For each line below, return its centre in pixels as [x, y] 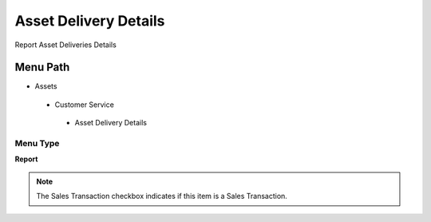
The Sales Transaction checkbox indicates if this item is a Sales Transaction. [162, 196]
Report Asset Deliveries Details [66, 45]
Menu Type [37, 143]
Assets [46, 86]
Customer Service [85, 105]
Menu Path [42, 67]
